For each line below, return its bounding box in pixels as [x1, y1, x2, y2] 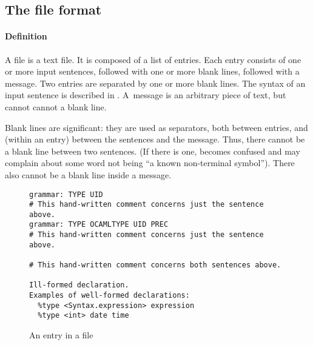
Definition [5, 30, 47, 42]
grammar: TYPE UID [29, 190, 103, 199]
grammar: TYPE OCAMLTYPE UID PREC [29, 220, 169, 229]
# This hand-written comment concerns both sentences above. [29, 261, 281, 270]
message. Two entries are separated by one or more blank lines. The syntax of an [5, 76, 306, 89]
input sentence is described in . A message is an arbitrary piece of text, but [5, 89, 286, 101]
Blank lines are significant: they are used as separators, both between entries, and [5, 121, 308, 133]
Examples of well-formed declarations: [29, 291, 190, 300]
